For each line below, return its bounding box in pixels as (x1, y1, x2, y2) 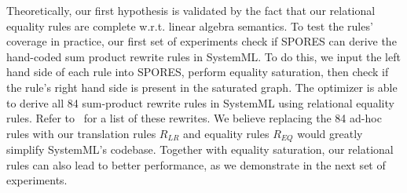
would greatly (297, 125, 363, 141)
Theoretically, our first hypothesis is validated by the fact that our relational (6, 2, 376, 18)
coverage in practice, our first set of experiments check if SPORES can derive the (6, 33, 397, 49)
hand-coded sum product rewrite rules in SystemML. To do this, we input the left (6, 48, 401, 64)
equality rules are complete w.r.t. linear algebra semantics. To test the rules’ (6, 17, 373, 34)
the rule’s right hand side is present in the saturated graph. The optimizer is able (6, 78, 398, 95)
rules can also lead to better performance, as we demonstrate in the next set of (6, 156, 386, 173)
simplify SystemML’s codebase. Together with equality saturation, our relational (6, 141, 394, 158)
